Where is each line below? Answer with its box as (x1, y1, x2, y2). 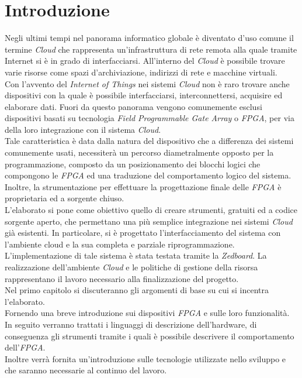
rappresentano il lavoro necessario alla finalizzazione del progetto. (5, 272, 239, 284)
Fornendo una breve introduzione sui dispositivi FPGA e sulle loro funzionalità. (5, 307, 290, 319)
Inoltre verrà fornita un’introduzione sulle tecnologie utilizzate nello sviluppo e (5, 352, 286, 365)
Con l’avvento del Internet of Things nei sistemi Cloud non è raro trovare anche (5, 77, 290, 90)
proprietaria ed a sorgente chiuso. (5, 192, 124, 204)
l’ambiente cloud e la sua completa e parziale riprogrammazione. (5, 238, 235, 250)
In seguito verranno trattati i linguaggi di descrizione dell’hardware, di (5, 318, 257, 330)
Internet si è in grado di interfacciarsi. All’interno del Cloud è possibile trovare (5, 54, 285, 67)
